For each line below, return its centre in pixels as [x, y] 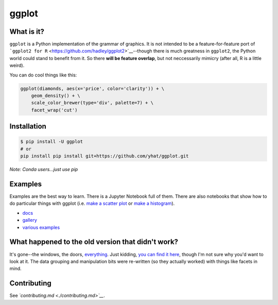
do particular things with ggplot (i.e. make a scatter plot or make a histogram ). [92, 203]
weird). [17, 65]
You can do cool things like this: [43, 75]
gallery [30, 220]
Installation [28, 127]
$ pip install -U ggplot [52, 142]
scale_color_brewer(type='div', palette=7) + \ [92, 103]
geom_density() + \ [56, 96]
